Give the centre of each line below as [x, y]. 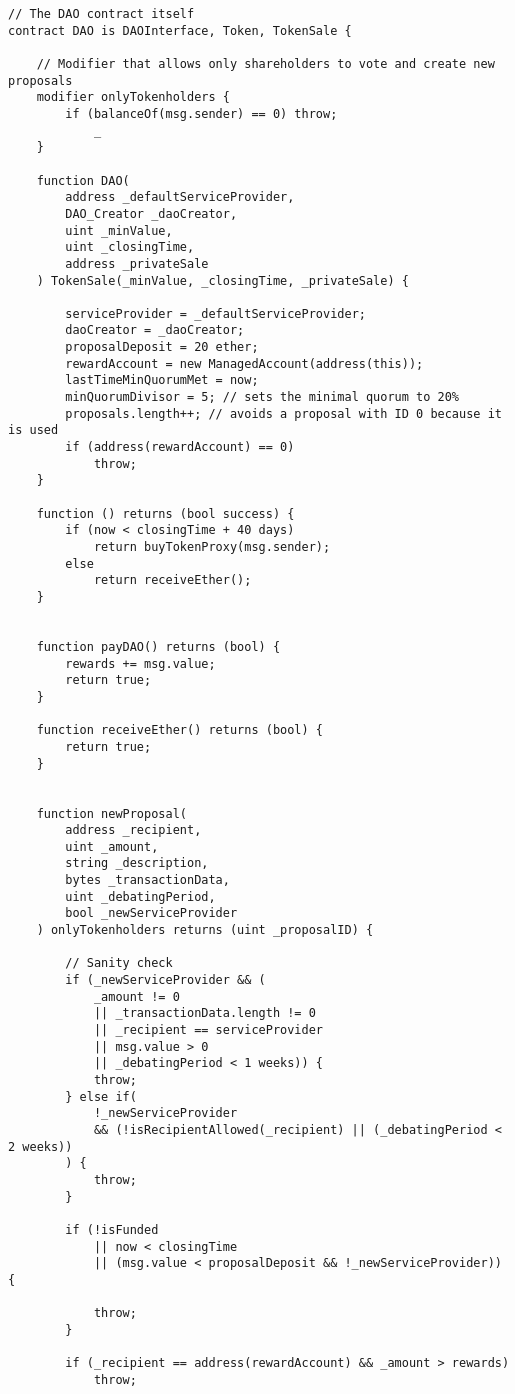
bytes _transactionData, [147, 880]
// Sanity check [119, 963]
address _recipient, [133, 830]
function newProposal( [111, 813]
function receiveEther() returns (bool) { [179, 730]
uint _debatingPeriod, [140, 896]
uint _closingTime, [130, 247]
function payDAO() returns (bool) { [158, 646]
